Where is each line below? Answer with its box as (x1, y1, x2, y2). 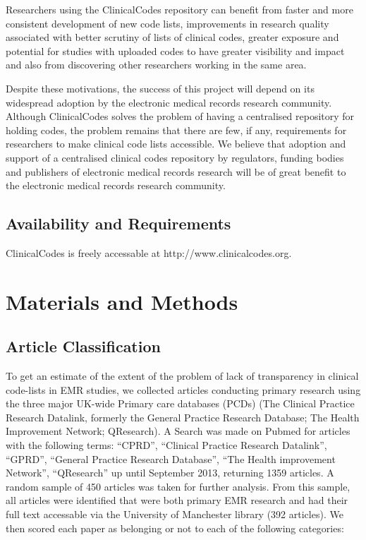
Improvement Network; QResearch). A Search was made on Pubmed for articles (6, 424, 350, 438)
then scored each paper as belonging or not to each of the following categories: (6, 520, 344, 535)
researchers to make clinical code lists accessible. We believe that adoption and (6, 136, 346, 151)
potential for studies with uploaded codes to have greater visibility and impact (6, 43, 345, 58)
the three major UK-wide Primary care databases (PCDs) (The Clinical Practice (6, 396, 355, 411)
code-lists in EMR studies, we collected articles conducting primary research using (6, 382, 361, 397)
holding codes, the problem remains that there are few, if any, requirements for (6, 122, 347, 137)
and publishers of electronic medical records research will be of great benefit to (6, 164, 346, 179)
